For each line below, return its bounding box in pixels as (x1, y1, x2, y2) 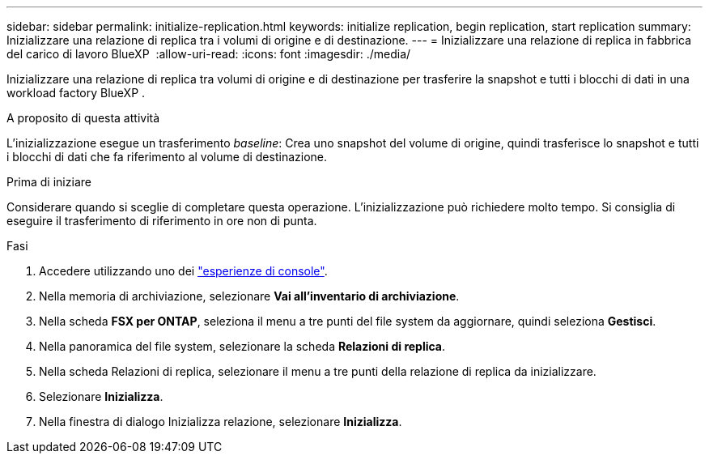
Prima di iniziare (6, 175, 91, 189)
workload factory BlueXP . (6, 86, 146, 100)
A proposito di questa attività (6, 111, 160, 125)
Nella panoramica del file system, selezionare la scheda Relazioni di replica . (39, 339, 446, 353)
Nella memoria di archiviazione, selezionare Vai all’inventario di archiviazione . (39, 289, 460, 303)
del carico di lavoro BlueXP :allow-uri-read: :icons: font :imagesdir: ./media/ (6, 47, 411, 61)
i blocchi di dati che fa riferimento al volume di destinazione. (6, 150, 327, 164)
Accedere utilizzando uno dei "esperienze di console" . (39, 264, 328, 278)
